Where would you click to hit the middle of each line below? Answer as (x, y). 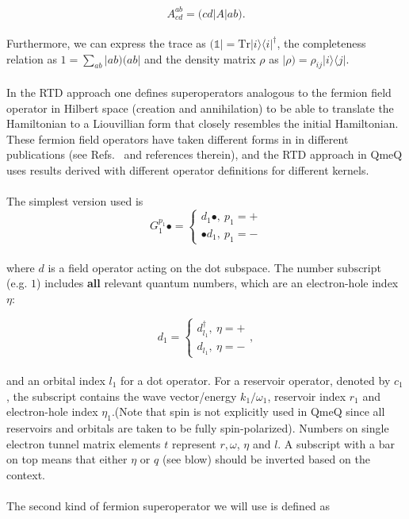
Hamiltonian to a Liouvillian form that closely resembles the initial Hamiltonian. (203, 123)
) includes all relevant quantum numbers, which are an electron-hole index (218, 283)
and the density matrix (200, 58)
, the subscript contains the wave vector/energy (122, 396)
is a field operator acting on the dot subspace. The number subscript (214, 267)
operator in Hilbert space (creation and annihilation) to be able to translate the (200, 108)
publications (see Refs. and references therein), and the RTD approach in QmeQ (204, 154)
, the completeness (321, 43)
